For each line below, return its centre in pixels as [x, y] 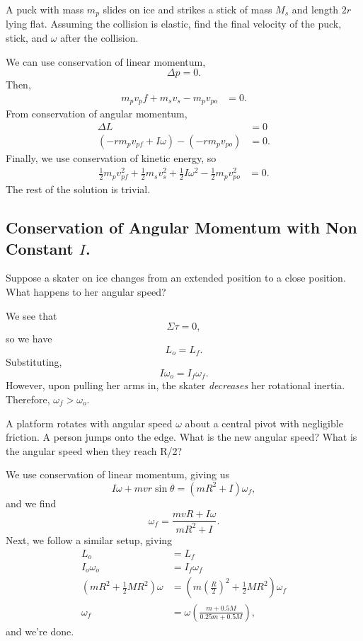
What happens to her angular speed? [86, 292]
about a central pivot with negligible [264, 423]
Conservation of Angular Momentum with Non [181, 227]
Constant [40, 248]
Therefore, [28, 399]
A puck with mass [45, 9]
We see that [31, 315]
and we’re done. [40, 631]
